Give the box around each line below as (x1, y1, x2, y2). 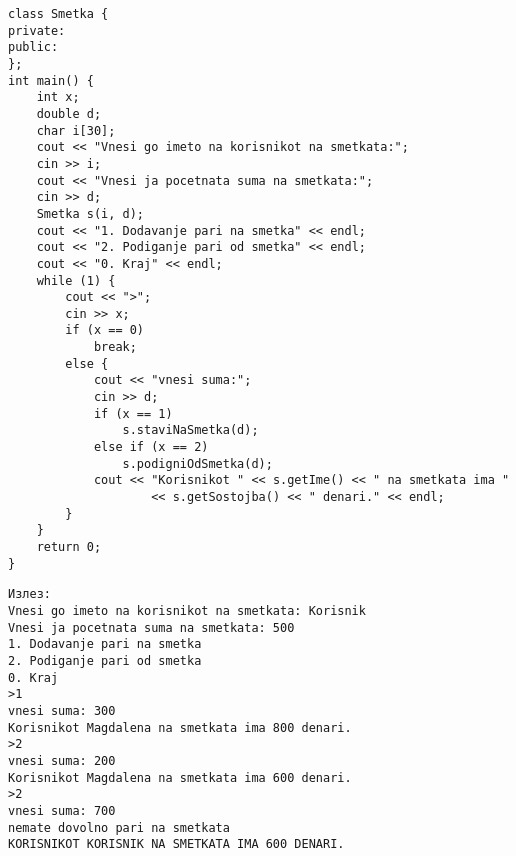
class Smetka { (8, 7, 109, 21)
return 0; (36, 540, 102, 554)
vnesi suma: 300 (8, 703, 116, 718)
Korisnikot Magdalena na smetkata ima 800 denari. (8, 720, 352, 735)
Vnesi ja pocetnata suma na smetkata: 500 (8, 620, 295, 635)
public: (8, 40, 59, 55)
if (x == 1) (93, 406, 173, 421)
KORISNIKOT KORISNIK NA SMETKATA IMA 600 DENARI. (8, 837, 345, 852)
